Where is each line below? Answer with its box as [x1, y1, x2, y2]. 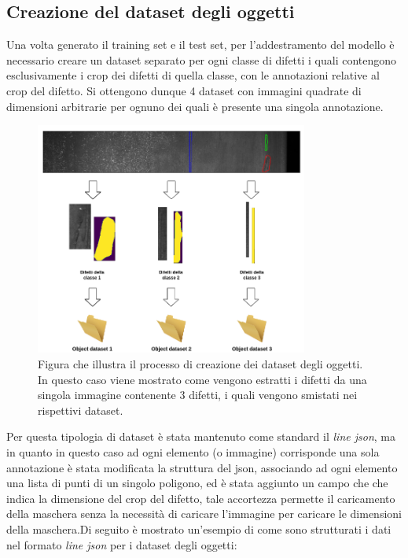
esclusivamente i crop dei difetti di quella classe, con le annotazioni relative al [6, 67, 380, 83]
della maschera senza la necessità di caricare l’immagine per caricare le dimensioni [6, 505, 402, 522]
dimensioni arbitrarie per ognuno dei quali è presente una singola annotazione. [6, 98, 384, 114]
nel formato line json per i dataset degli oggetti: [6, 536, 237, 552]
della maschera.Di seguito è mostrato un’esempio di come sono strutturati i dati [6, 521, 391, 538]
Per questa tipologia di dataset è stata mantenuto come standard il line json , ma [6, 428, 395, 445]
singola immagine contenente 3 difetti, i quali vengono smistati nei [38, 386, 358, 403]
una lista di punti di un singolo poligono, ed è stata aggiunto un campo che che [6, 475, 388, 491]
